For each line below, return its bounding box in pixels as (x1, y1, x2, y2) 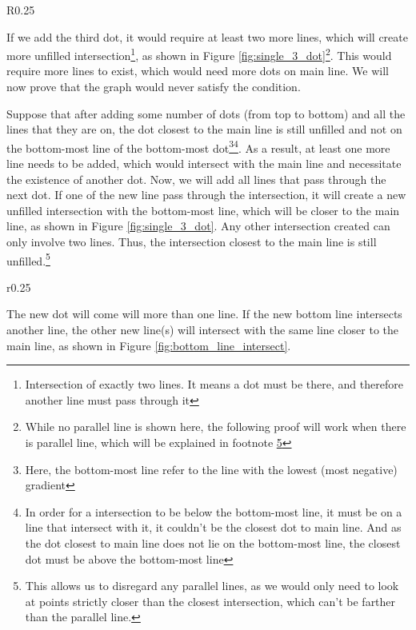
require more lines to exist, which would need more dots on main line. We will (6, 62, 389, 79)
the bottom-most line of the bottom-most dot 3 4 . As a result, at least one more (6, 137, 390, 156)
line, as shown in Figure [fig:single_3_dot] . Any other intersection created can (6, 217, 390, 234)
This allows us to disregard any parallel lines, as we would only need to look (25, 577, 399, 594)
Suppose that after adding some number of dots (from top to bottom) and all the (6, 105, 406, 122)
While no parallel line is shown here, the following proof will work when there (25, 418, 406, 435)
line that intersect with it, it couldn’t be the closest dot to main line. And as (25, 519, 402, 536)
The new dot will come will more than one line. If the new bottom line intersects (6, 305, 402, 322)
